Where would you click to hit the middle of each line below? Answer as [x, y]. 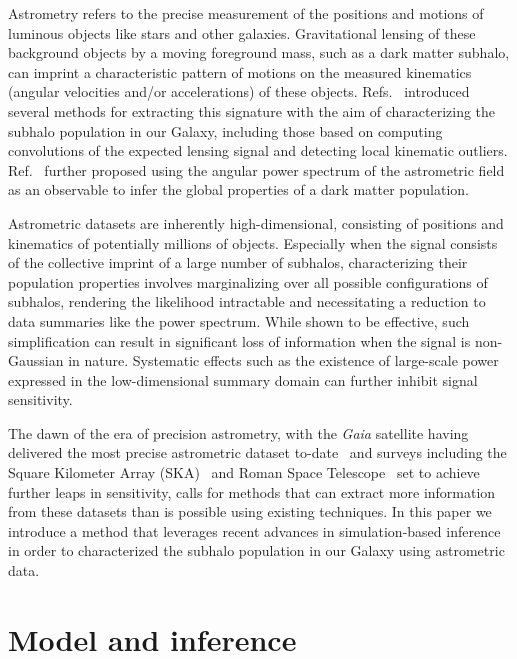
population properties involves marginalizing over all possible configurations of [248, 281]
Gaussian [36, 360]
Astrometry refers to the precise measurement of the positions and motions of [246, 13]
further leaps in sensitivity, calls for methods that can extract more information [252, 491]
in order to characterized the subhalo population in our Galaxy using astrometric [256, 550]
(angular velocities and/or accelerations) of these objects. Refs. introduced [239, 91]
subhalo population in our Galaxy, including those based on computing [225, 130]
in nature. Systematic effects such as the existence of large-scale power [283, 360]
